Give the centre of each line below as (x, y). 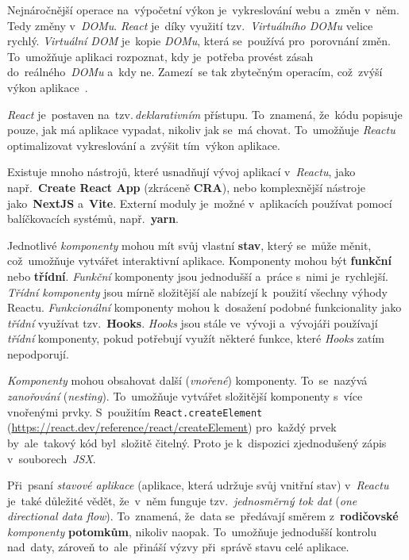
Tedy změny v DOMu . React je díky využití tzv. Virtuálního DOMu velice (190, 25)
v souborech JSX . (52, 458)
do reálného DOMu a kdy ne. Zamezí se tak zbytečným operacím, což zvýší (195, 72)
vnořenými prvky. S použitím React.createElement (135, 411)
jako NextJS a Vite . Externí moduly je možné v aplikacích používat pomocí (200, 203)
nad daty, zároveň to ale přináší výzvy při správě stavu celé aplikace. (178, 547)
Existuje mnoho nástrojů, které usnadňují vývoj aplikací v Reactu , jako (181, 172)
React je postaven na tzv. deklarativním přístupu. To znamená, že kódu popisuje (205, 114)
